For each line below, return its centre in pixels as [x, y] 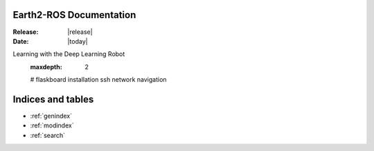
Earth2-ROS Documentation [74, 15]
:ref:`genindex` [51, 116]
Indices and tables [53, 99]
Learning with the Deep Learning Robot [69, 54]
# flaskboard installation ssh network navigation [98, 80]
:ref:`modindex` [52, 125]
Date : [21, 41]
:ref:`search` [48, 135]
